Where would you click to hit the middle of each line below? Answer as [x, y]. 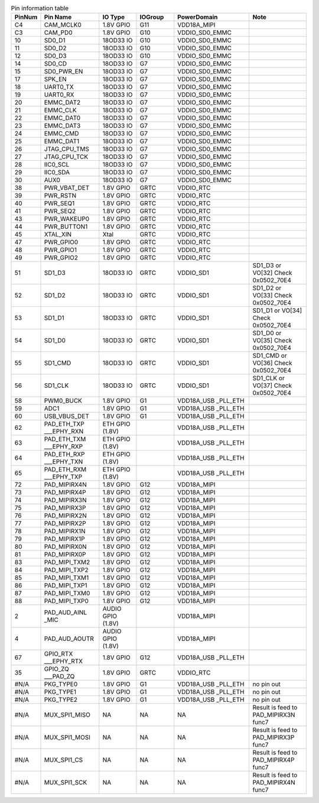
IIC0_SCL [57, 164]
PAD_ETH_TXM [65, 439]
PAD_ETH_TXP [64, 424]
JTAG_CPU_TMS [67, 149]
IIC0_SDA [57, 173]
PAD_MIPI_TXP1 [66, 585]
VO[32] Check [272, 273]
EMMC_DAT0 [62, 118]
